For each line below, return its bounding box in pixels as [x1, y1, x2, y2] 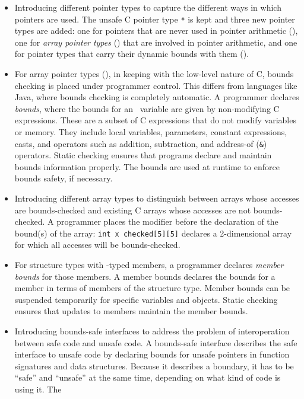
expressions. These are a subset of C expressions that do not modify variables [14, 114, 296, 126]
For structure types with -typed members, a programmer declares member [14, 258, 284, 271]
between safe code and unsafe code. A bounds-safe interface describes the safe [14, 336, 297, 349]
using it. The [14, 383, 62, 395]
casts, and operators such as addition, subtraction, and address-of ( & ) [14, 137, 267, 149]
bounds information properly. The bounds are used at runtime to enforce [14, 160, 280, 173]
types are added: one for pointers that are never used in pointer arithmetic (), [14, 24, 298, 37]
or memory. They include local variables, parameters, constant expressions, [14, 126, 287, 138]
